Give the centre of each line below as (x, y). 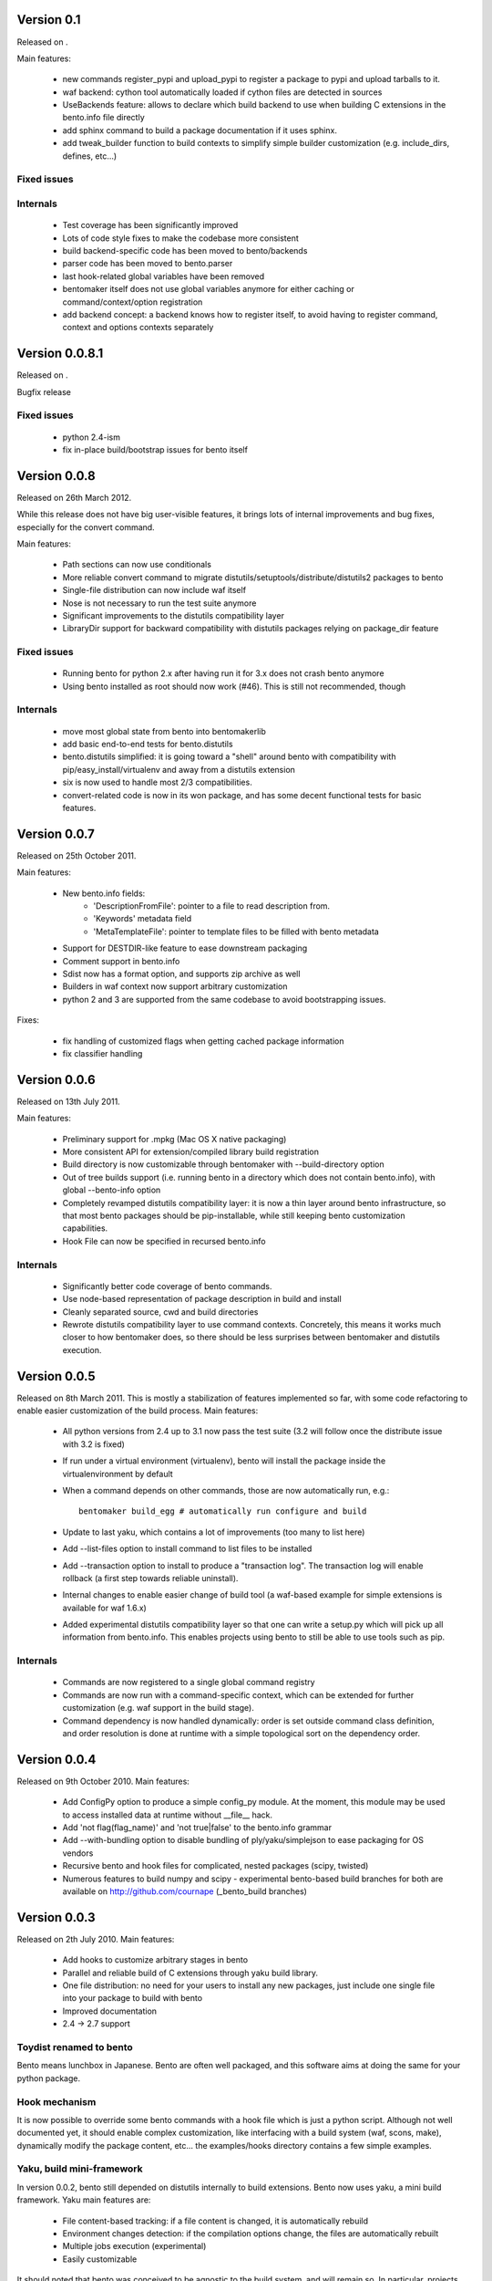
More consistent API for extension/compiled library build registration (190, 1152)
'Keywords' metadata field (143, 919)
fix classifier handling (102, 1053)
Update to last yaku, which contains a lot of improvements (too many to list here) (214, 1532)
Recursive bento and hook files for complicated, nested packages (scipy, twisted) (215, 1866)
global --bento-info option (112, 1190)
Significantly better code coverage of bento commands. (167, 1286)
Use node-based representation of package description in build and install (202, 1299)
